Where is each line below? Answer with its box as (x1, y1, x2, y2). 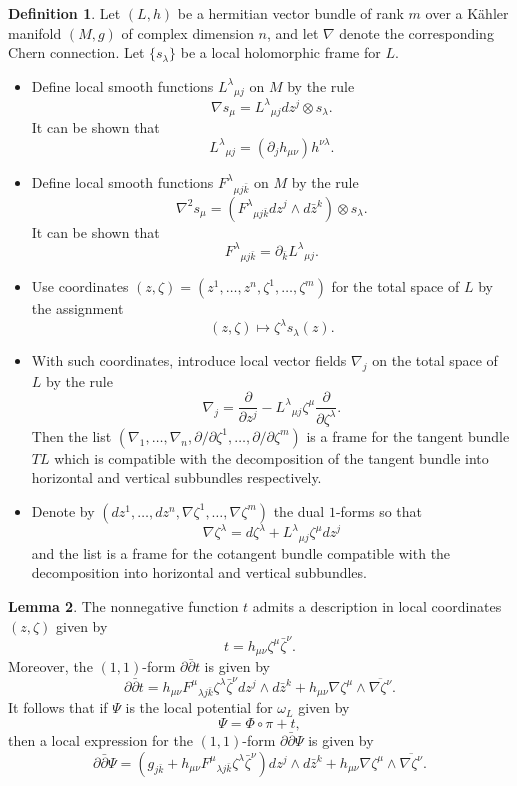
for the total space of (331, 276, 460, 297)
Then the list (31, 425, 112, 446)
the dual (273, 500, 325, 521)
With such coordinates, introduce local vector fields (31, 349, 347, 370)
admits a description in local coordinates (252, 596, 502, 617)
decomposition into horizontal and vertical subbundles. (31, 562, 367, 583)
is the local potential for (125, 697, 273, 718)
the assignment (31, 298, 124, 319)
